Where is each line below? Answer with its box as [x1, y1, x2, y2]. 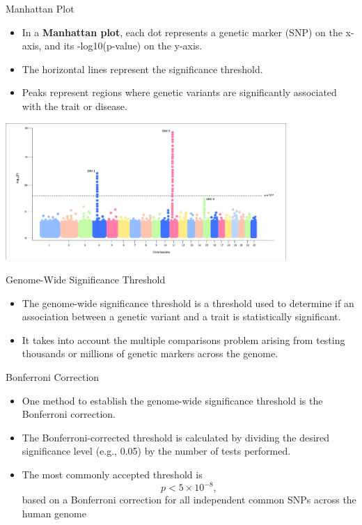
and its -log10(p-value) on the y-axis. [45, 38, 203, 53]
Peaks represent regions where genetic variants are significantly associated [22, 85, 337, 100]
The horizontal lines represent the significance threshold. [22, 61, 263, 76]
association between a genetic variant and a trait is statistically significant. [22, 309, 341, 324]
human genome [22, 506, 86, 520]
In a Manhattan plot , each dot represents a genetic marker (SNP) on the [22, 24, 343, 39]
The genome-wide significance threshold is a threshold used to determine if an [22, 295, 354, 310]
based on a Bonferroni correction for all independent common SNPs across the [22, 492, 356, 507]
